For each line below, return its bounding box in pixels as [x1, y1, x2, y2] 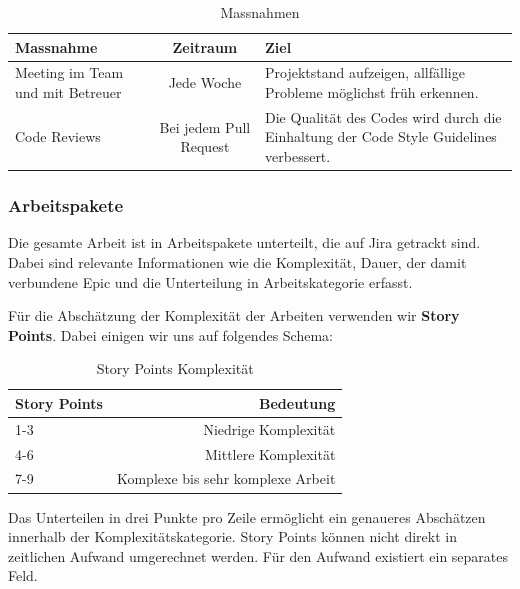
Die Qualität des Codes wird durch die [265, 106, 502, 127]
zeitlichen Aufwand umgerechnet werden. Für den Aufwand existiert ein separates [8, 545, 509, 566]
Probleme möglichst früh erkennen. [265, 82, 479, 103]
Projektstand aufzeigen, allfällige [265, 62, 465, 83]
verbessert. [265, 146, 331, 167]
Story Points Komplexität [96, 358, 254, 379]
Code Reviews [15, 126, 101, 147]
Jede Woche [168, 72, 242, 93]
